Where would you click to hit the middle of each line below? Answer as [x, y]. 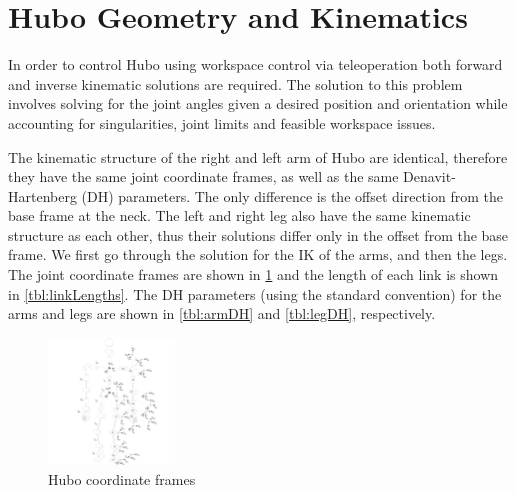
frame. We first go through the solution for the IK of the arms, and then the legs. [258, 254]
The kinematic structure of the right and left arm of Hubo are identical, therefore [258, 156]
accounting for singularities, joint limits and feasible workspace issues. [222, 122]
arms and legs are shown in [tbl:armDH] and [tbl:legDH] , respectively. [222, 313]
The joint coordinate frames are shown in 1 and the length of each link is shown [253, 274]
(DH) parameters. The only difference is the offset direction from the [292, 195]
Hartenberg [42, 195]
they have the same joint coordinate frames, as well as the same [203, 176]
